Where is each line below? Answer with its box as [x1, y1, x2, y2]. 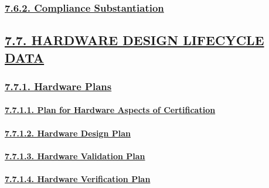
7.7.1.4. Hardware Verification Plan [5, 173, 151, 185]
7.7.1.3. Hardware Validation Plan [5, 149, 145, 162]
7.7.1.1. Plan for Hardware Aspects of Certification [5, 104, 216, 116]
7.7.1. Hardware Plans [5, 78, 112, 93]
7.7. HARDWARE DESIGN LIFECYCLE [5, 31, 264, 49]
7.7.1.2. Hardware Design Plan [5, 127, 131, 139]
